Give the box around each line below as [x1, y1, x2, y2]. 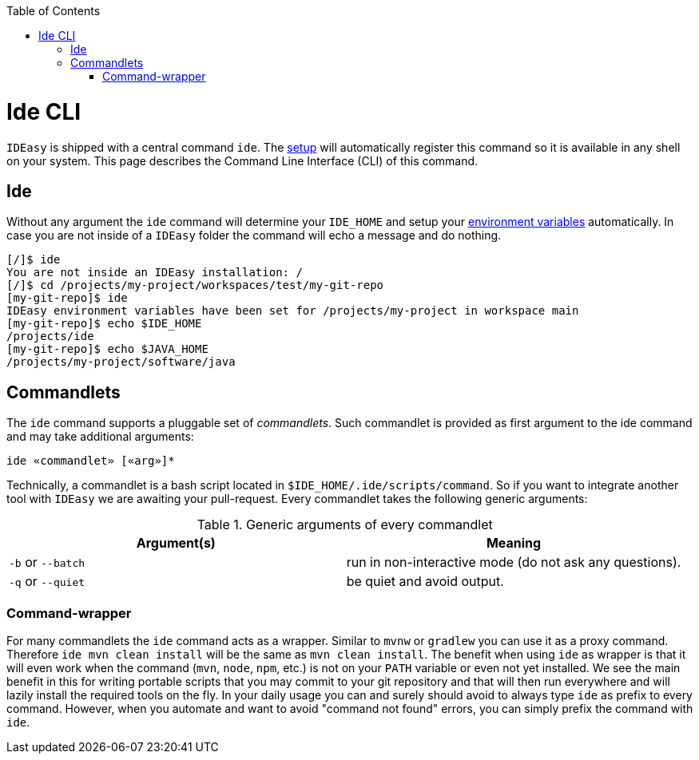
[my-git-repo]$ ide [6, 291, 128, 305]
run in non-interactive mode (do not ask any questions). [346, 554, 681, 571]
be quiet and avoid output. [346, 573, 504, 590]
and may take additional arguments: [6, 429, 194, 444]
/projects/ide [6, 330, 94, 343]
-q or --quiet [9, 573, 85, 590]
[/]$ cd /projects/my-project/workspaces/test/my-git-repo [6, 279, 384, 292]
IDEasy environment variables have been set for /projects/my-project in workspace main [6, 304, 579, 318]
